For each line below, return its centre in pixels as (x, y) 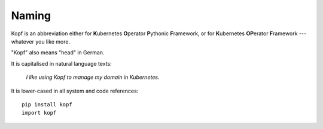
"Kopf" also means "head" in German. (58, 53)
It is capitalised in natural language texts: (61, 63)
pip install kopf (47, 104)
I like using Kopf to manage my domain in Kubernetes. (93, 77)
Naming (31, 16)
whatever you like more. (41, 41)
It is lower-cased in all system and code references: (75, 91)
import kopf (39, 113)
